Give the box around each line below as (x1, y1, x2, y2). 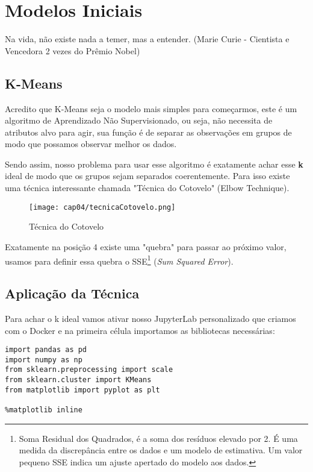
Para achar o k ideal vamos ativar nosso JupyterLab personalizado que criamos (5, 312, 296, 324)
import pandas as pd (5, 345, 87, 354)
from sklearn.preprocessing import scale (5, 365, 173, 374)
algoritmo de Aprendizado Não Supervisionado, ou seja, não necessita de (5, 114, 273, 127)
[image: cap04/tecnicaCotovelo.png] (29, 203, 176, 212)
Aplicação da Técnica (5, 284, 140, 303)
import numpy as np (5, 355, 82, 364)
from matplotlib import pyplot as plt (5, 385, 160, 394)
